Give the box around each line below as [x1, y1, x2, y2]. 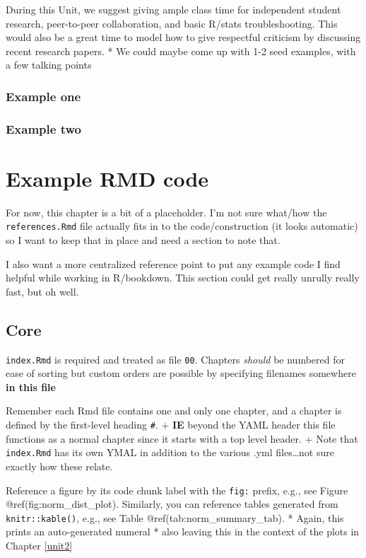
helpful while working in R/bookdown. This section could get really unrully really [6, 270, 360, 285]
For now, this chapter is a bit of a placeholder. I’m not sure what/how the [6, 204, 327, 219]
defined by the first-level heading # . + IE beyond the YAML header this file [6, 417, 336, 432]
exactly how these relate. [6, 458, 113, 473]
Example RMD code [6, 163, 209, 192]
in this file [6, 379, 56, 394]
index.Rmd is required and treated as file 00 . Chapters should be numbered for [6, 351, 345, 366]
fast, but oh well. [6, 284, 79, 298]
